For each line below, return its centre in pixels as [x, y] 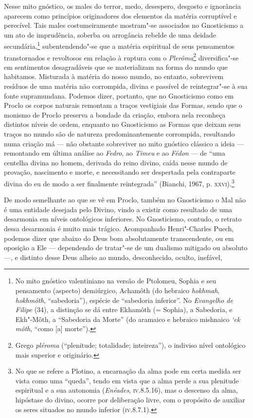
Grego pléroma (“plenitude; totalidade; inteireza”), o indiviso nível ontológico [130, 345]
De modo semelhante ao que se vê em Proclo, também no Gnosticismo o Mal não [125, 200]
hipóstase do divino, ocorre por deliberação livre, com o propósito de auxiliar [130, 399]
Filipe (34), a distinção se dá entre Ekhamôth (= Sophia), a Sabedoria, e [124, 309]
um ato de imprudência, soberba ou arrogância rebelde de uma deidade [110, 34]
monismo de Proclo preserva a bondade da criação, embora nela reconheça [115, 114]
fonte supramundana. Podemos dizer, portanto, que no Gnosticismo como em [119, 95]
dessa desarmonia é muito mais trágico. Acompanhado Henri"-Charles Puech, [119, 229]
